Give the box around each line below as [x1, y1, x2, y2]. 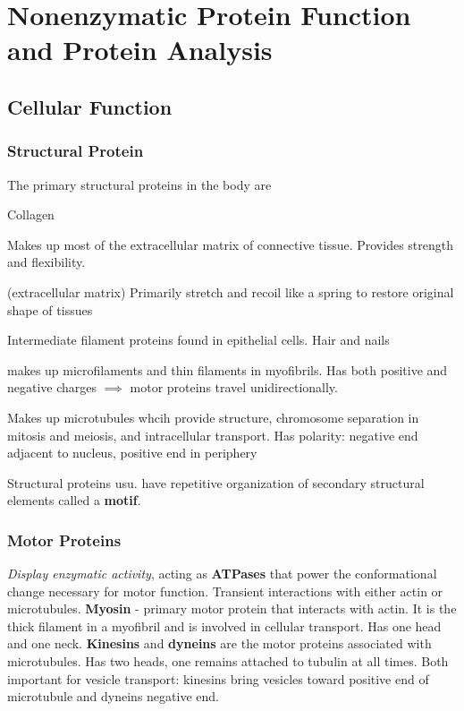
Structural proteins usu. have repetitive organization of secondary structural [7, 473, 425, 492]
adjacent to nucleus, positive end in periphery [7, 443, 257, 462]
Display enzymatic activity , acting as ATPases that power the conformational [7, 564, 437, 583]
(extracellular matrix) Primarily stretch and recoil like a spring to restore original [7, 282, 454, 301]
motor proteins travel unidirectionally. [130, 378, 338, 397]
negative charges [7, 378, 97, 397]
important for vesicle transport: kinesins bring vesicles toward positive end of [7, 669, 429, 688]
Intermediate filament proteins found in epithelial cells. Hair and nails [7, 330, 390, 349]
